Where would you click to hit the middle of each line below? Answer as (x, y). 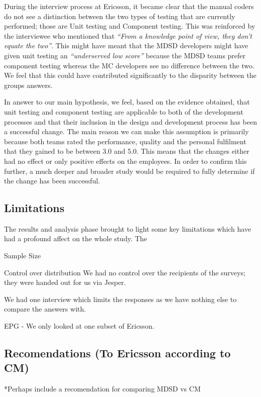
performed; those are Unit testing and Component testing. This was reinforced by (130, 26)
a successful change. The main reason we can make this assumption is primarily (126, 131)
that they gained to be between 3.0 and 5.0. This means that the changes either (127, 151)
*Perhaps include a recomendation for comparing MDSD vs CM (102, 389)
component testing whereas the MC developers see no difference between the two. (129, 65)
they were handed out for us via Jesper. (65, 282)
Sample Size (23, 256)
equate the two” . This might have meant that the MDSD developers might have (126, 45)
